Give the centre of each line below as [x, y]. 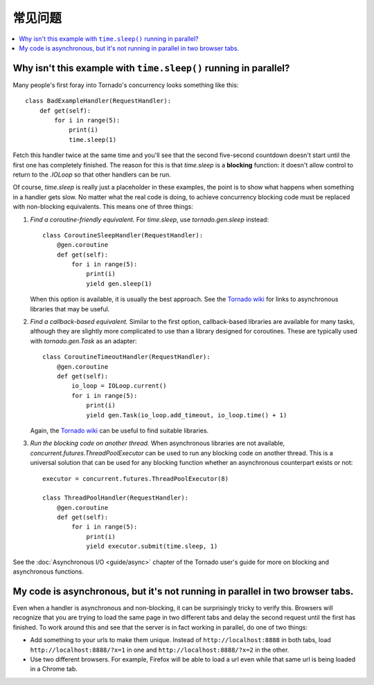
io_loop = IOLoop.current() [119, 386]
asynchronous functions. [48, 572]
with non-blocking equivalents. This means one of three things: [103, 207]
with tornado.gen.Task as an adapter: [83, 341]
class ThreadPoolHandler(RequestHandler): [116, 498]
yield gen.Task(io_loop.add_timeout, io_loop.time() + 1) [187, 415]
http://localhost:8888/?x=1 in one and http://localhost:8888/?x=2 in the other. [160, 650]
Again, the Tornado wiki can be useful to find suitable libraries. [119, 430]
